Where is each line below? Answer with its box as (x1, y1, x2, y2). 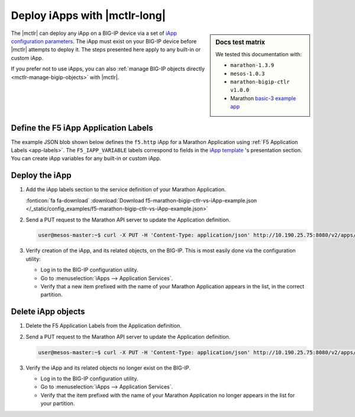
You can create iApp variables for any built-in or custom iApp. (11, 155, 162, 162)
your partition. (40, 400, 75, 407)
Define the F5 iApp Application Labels (11, 123, 153, 133)
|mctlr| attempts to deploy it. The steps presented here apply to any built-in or (11, 46, 201, 53)
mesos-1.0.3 (230, 70, 265, 77)
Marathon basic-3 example (230, 95, 296, 102)
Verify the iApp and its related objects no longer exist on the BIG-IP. (25, 364, 191, 371)
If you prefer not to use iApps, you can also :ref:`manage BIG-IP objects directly (11, 65, 205, 72)
